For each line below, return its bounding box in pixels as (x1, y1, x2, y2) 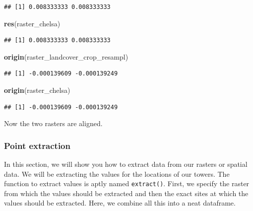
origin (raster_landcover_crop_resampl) (4, 51, 128, 62)
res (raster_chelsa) (4, 18, 61, 28)
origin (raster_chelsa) (4, 84, 70, 95)
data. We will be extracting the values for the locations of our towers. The (4, 168, 230, 179)
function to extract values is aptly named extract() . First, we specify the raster (4, 178, 250, 189)
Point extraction (4, 139, 70, 151)
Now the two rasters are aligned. (4, 118, 103, 129)
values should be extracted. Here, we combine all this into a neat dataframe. (4, 198, 236, 208)
